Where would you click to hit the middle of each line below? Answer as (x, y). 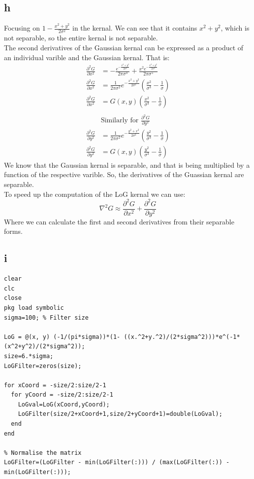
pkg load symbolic (34, 308)
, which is (235, 28)
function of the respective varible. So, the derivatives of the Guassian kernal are (124, 174)
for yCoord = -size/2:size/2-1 (62, 395)
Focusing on (22, 28)
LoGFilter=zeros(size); (43, 366)
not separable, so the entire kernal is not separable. (81, 38)
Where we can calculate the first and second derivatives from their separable (119, 221)
